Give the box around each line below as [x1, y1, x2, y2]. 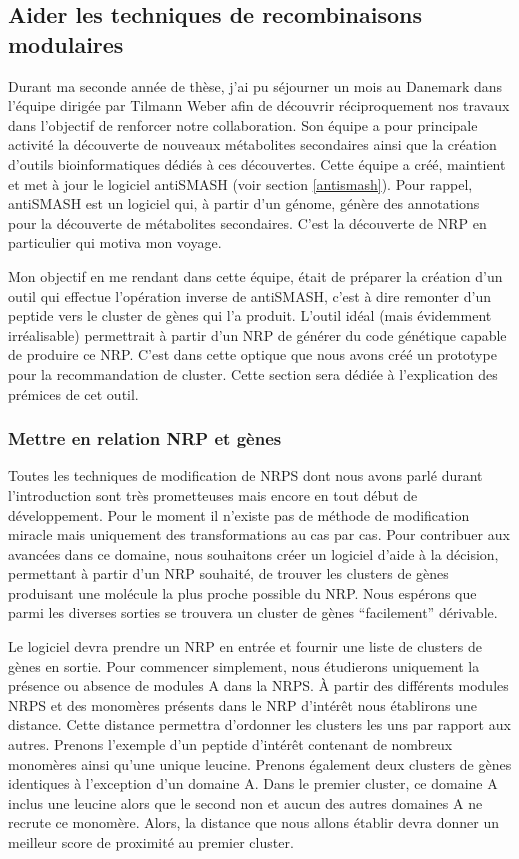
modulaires [8, 28, 124, 59]
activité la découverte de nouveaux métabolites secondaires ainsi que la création [8, 134, 497, 155]
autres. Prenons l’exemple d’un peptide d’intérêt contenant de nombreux [8, 734, 453, 755]
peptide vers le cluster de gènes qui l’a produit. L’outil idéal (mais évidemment [8, 305, 492, 326]
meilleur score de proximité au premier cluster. [8, 832, 294, 852]
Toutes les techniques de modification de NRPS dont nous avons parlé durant [8, 465, 483, 486]
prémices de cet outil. [8, 383, 139, 404]
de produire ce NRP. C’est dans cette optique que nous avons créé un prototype [8, 344, 497, 365]
